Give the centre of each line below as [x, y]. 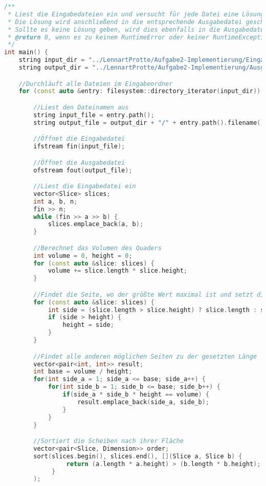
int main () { [26, 52]
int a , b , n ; [56, 201]
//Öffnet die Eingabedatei [79, 139]
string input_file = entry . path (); [94, 115]
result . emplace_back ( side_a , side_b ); [143, 402]
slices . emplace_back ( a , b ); [96, 224]
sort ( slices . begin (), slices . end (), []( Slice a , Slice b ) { [138, 456]
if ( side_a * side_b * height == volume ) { [136, 394]
